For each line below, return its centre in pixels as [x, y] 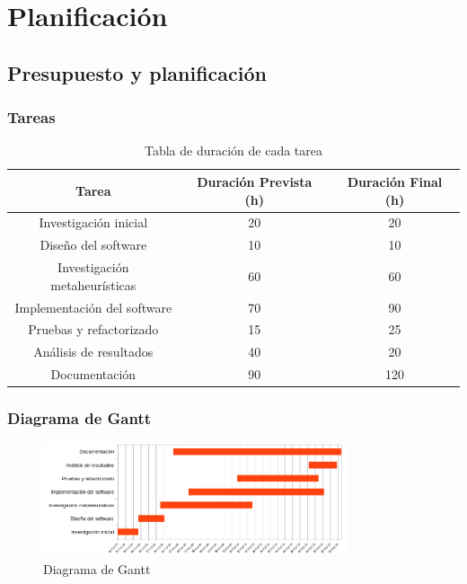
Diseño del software [93, 245]
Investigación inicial [93, 222]
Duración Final [395, 181]
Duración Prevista [255, 181]
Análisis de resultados [93, 352]
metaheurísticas [93, 284]
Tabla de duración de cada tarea [233, 150]
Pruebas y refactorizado [93, 329]
